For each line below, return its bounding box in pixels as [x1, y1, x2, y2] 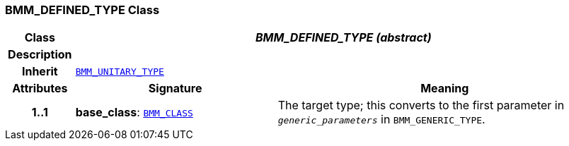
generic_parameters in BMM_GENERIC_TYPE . [277, 112, 485, 127]
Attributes [12, 81, 68, 96]
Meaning [420, 81, 469, 96]
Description [8, 47, 72, 62]
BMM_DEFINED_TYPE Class [5, 3, 160, 17]
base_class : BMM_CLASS [75, 105, 193, 120]
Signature [148, 81, 202, 96]
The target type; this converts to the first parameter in [277, 98, 565, 113]
